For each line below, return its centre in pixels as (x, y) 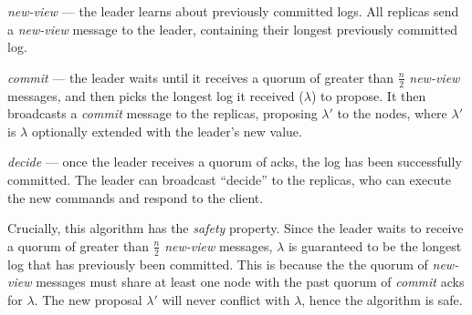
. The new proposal (88, 299)
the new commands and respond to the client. (136, 197)
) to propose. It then (368, 95)
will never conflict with (226, 299)
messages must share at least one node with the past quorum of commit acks (250, 282)
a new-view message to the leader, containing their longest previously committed (232, 29)
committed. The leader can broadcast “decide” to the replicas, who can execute (229, 179)
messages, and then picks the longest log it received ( (156, 95)
